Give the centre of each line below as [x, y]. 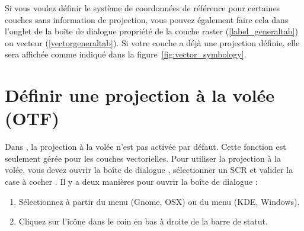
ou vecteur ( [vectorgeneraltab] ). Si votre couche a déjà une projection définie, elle [152, 42]
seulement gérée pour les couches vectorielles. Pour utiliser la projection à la [143, 158]
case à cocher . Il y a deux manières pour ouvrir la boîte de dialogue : [131, 182]
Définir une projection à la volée [140, 95]
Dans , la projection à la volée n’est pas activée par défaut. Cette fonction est [145, 147]
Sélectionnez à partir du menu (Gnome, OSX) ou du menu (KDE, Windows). [159, 201]
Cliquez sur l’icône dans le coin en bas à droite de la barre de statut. [143, 221]
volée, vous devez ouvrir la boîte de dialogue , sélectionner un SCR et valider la [149, 170]
